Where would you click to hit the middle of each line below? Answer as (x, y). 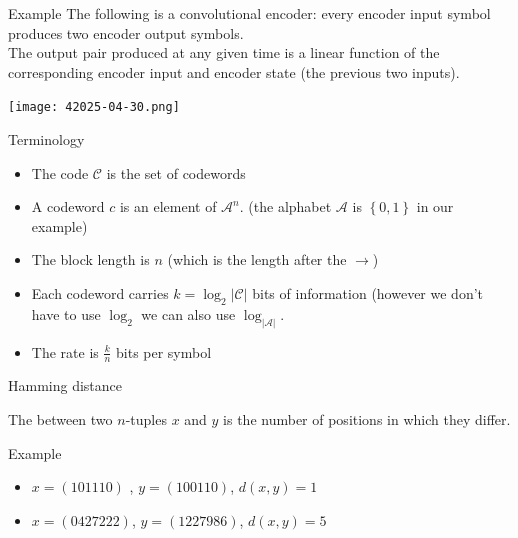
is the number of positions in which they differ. (367, 419)
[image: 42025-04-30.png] (94, 107)
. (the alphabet (285, 206)
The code (60, 172)
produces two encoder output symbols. (126, 32)
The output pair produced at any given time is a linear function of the (224, 52)
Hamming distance (65, 385)
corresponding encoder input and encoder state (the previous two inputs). (234, 71)
